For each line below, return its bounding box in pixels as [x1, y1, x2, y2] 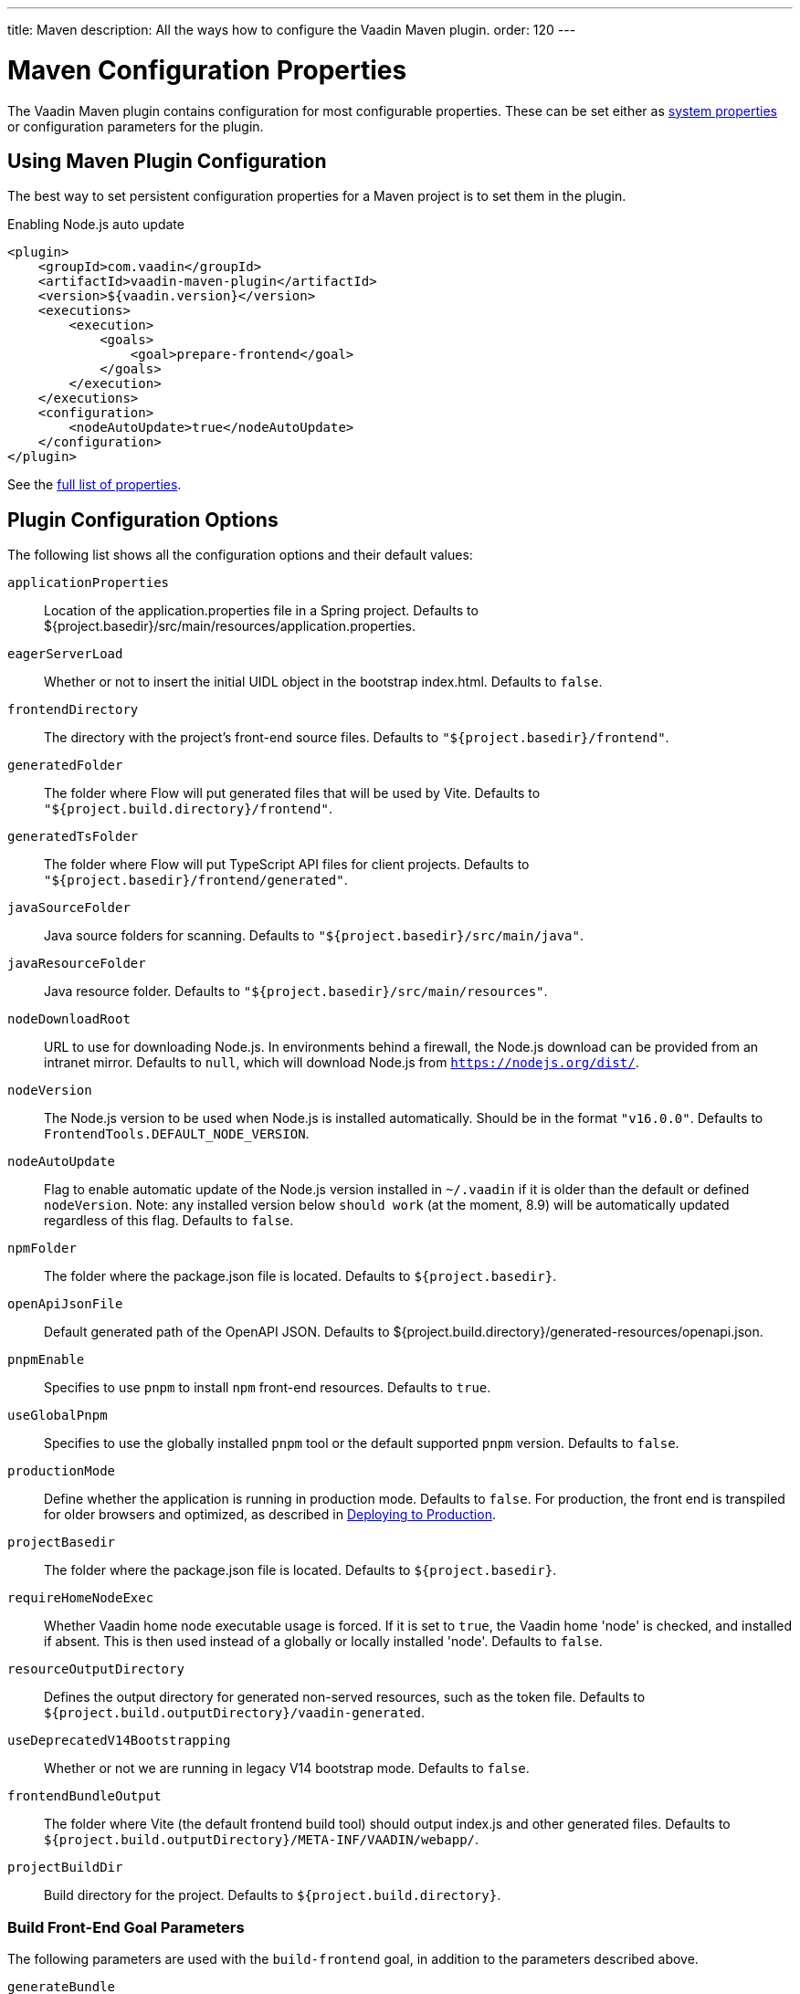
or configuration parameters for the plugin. [7, 118, 264, 134]
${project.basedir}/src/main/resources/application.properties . [44, 618, 416, 635]
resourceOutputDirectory [7, 1662, 184, 1677]
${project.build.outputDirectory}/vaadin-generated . [44, 1705, 426, 1721]
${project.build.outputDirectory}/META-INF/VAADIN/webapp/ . [44, 1831, 479, 1848]
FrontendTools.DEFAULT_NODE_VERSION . [44, 1126, 310, 1142]
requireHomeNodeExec [7, 1590, 154, 1606]
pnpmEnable [7, 1352, 85, 1368]
